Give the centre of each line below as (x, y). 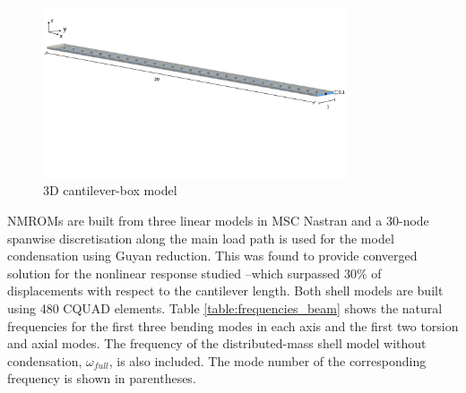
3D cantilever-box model (110, 190)
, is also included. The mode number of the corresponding (268, 360)
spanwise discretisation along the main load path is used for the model (201, 238)
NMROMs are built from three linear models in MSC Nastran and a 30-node (218, 220)
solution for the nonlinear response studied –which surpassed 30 (182, 273)
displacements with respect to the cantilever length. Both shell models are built (225, 290)
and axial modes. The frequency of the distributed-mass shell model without (217, 343)
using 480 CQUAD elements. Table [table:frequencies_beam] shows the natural (225, 308)
